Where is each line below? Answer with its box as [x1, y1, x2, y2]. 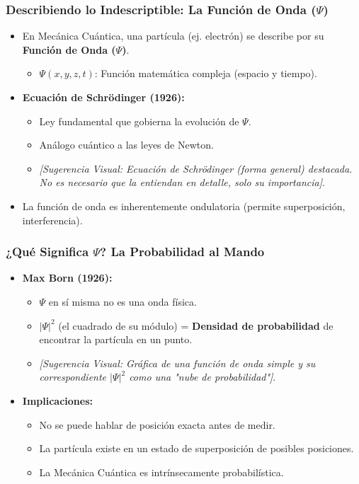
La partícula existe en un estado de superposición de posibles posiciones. [39, 441, 354, 456]
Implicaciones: [22, 393, 93, 408]
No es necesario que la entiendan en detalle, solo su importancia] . [39, 175, 325, 190]
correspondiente [39, 369, 107, 384]
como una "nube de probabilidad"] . [129, 369, 276, 384]
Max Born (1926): [22, 270, 113, 285]
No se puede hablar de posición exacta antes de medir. [39, 417, 275, 432]
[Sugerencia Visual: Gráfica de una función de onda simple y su [39, 355, 316, 370]
